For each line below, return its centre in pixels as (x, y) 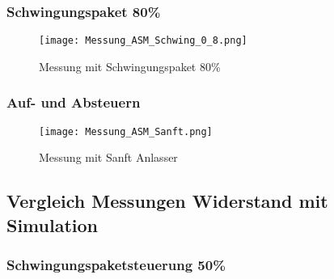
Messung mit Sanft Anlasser (108, 157)
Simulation (53, 224)
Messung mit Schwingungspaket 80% (130, 66)
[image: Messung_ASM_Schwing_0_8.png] (143, 41)
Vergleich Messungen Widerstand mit (167, 201)
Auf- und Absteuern (74, 102)
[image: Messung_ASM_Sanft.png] (126, 131)
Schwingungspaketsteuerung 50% (116, 265)
